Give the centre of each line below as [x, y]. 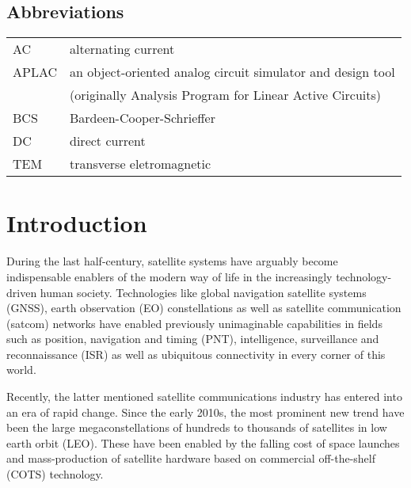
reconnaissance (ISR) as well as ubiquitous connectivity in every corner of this [196, 354]
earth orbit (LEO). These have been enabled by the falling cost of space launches [203, 442]
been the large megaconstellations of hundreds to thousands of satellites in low [197, 427]
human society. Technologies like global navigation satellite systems [203, 292]
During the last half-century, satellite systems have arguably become [172, 261]
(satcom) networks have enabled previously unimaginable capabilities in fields [194, 323]
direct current [108, 141]
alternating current [122, 49]
